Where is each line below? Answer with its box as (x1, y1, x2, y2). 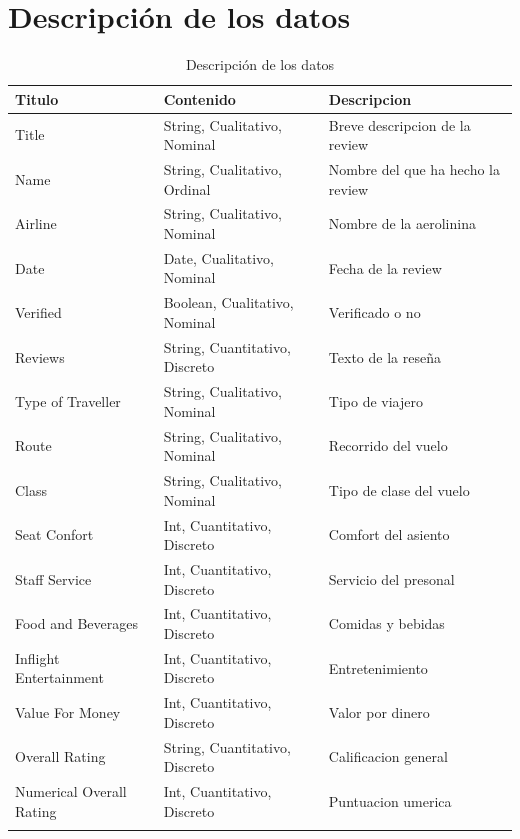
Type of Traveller (15, 390, 121, 411)
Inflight (15, 647, 60, 668)
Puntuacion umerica (328, 790, 452, 811)
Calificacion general (328, 746, 448, 767)
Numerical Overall (15, 781, 127, 802)
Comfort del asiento (328, 524, 450, 545)
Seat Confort (15, 524, 94, 545)
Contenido (163, 88, 236, 109)
